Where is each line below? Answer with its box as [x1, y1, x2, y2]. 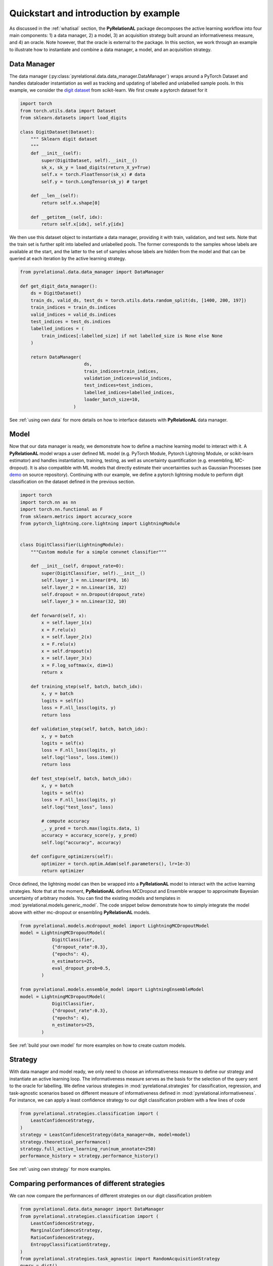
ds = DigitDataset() [30, 290, 82, 296]
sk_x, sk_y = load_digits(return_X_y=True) [41, 165, 151, 170]
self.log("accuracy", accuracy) [41, 840, 121, 845]
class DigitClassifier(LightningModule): [20, 542, 124, 548]
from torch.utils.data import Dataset [20, 108, 116, 113]
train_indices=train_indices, [83, 368, 159, 374]
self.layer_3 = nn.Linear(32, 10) [41, 599, 127, 605]
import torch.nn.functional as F [20, 506, 103, 512]
